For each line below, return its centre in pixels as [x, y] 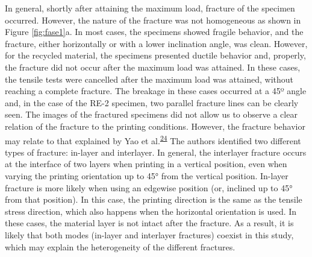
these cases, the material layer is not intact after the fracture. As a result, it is [149, 223]
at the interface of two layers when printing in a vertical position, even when [146, 164]
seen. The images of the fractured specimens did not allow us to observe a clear [151, 114]
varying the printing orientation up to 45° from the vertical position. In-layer [147, 175]
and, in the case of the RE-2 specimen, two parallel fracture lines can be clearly [152, 102]
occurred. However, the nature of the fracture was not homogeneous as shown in [153, 20]
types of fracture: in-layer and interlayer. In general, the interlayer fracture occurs [156, 152]
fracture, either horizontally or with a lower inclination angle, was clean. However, [156, 43]
